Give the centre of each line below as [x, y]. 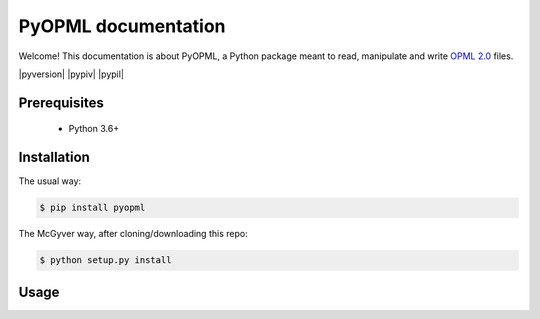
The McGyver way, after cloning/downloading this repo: [133, 234]
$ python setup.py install [105, 260]
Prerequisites [61, 102]
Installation [54, 157]
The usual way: [50, 181]
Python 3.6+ [94, 129]
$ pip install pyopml [92, 208]
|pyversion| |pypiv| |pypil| [71, 74]
